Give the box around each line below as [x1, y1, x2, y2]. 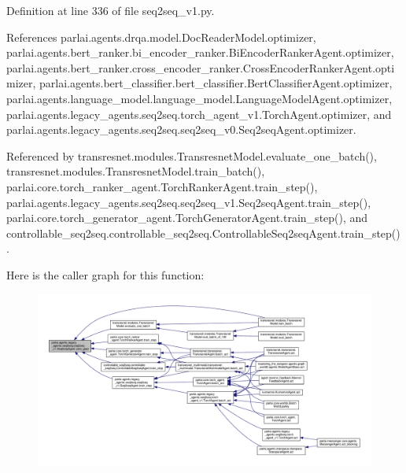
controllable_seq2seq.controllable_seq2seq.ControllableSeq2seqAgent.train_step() [6, 224, 400, 241]
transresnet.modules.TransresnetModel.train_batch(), [6, 163, 265, 179]
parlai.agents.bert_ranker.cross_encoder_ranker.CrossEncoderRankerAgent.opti [6, 59, 395, 76]
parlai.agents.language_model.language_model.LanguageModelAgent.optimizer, [6, 90, 393, 106]
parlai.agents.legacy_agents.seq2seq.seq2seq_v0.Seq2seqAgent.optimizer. [6, 121, 356, 138]
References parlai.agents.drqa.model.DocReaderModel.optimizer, [6, 28, 316, 45]
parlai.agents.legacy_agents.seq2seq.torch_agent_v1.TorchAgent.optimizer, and [6, 105, 392, 122]
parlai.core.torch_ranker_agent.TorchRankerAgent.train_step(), [6, 178, 318, 194]
